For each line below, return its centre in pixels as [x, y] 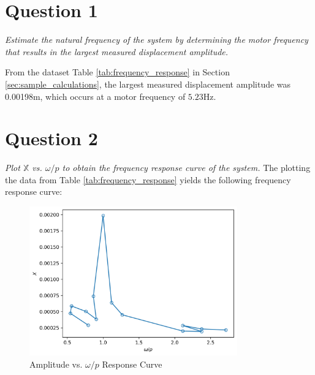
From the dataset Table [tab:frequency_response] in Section [117, 72]
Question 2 [51, 138]
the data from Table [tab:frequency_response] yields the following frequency [148, 179]
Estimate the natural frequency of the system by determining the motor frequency [157, 40]
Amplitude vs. [56, 364]
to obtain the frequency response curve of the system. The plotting [186, 168]
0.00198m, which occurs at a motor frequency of [95, 96]
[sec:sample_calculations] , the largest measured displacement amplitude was [148, 84]
